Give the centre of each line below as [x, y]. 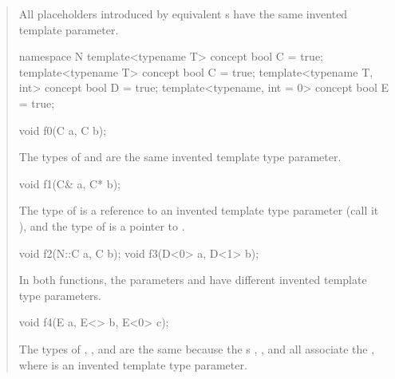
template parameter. [69, 29]
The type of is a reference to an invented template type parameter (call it [199, 210]
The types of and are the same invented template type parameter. [180, 157]
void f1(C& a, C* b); [69, 183]
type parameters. [60, 295]
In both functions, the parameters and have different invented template [193, 280]
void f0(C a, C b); [63, 130]
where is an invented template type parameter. [133, 364]
